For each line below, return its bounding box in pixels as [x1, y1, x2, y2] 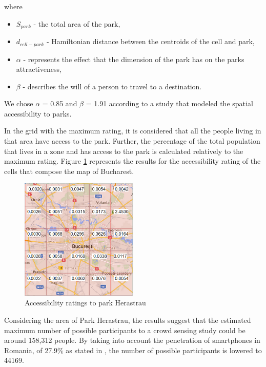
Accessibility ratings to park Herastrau [25, 297, 146, 308]
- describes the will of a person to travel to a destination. [23, 81, 202, 91]
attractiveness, [16, 64, 62, 74]
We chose [4, 98, 33, 109]
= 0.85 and [42, 98, 77, 109]
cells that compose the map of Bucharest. [4, 165, 134, 176]
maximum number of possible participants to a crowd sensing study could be [4, 324, 245, 335]
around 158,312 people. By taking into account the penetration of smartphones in [4, 335, 260, 345]
